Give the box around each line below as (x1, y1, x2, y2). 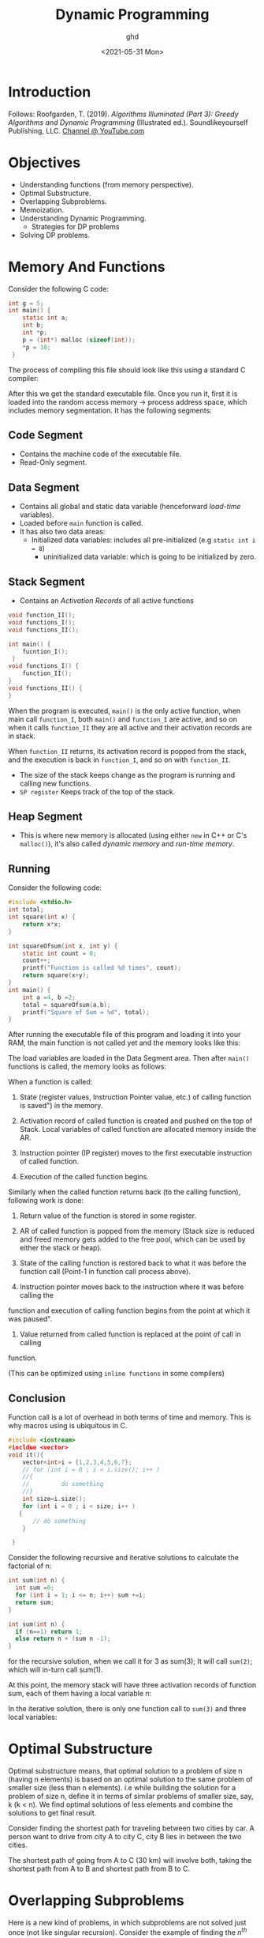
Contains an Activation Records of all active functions (19, 596, 195, 605)
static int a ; (22, 314, 69, 322)
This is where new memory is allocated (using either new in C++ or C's (19, 831, 247, 840)
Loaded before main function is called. (19, 518, 143, 528)
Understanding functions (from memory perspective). (19, 179, 195, 189)
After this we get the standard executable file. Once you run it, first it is (8, 389, 238, 398)
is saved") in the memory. (19, 1101, 103, 1110)
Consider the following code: (8, 883, 102, 892)
